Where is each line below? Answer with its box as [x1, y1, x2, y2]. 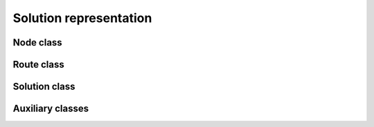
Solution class [12, 81, 75, 92]
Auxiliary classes [12, 103, 89, 115]
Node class [12, 37, 62, 48]
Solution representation [12, 10, 152, 26]
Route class [12, 59, 65, 70]
